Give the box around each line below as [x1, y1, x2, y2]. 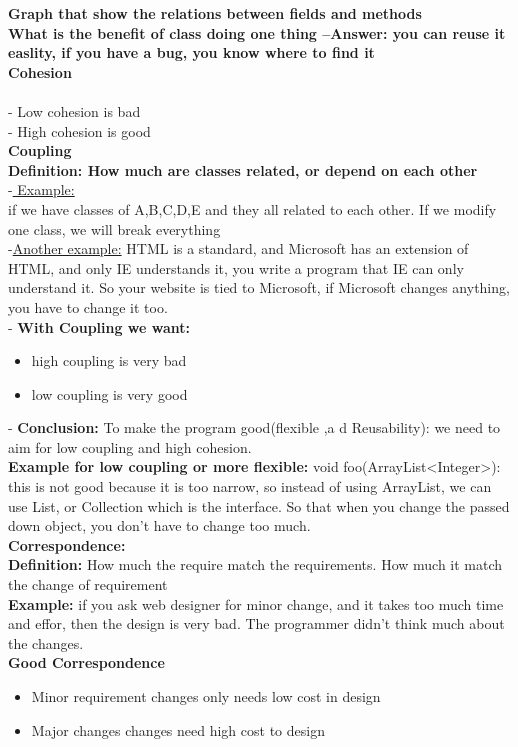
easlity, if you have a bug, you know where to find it [8, 42, 375, 63]
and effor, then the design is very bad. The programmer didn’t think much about [8, 613, 505, 634]
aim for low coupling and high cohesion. [8, 436, 252, 457]
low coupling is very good [31, 383, 188, 404]
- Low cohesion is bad [8, 100, 141, 121]
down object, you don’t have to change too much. [8, 515, 311, 536]
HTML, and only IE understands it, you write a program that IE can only [8, 257, 464, 278]
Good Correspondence [8, 652, 165, 673]
